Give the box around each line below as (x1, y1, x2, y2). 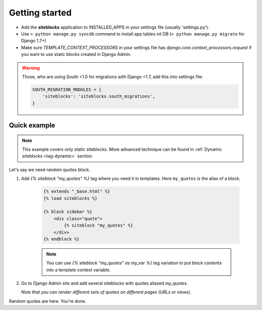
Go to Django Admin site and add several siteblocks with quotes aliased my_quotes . (21, 280, 188, 286)
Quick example (9, 121, 55, 130)
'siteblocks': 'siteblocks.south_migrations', (42, 94, 155, 99)
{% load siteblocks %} (43, 195, 98, 201)
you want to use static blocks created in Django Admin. (21, 52, 131, 57)
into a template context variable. (46, 267, 111, 273)
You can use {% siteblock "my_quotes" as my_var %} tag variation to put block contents (46, 260, 222, 266)
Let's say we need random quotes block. (9, 167, 91, 172)
